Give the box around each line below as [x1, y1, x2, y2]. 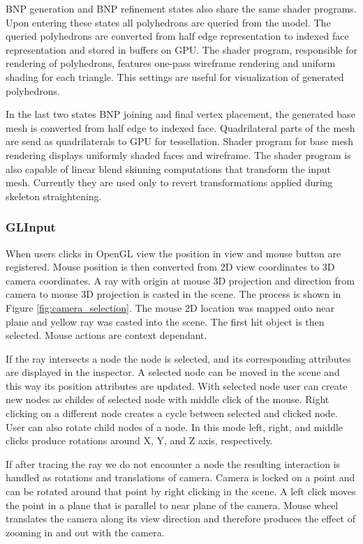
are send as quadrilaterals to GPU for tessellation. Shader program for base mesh [6, 134, 354, 149]
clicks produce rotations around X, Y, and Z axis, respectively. [6, 433, 273, 448]
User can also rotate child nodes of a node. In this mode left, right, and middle [6, 419, 343, 434]
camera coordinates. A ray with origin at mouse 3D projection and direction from [6, 273, 355, 287]
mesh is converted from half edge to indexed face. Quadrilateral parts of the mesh [6, 120, 355, 135]
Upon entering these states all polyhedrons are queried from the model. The [6, 15, 331, 29]
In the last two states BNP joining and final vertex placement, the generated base [6, 107, 355, 121]
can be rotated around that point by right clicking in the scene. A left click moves [6, 484, 356, 499]
